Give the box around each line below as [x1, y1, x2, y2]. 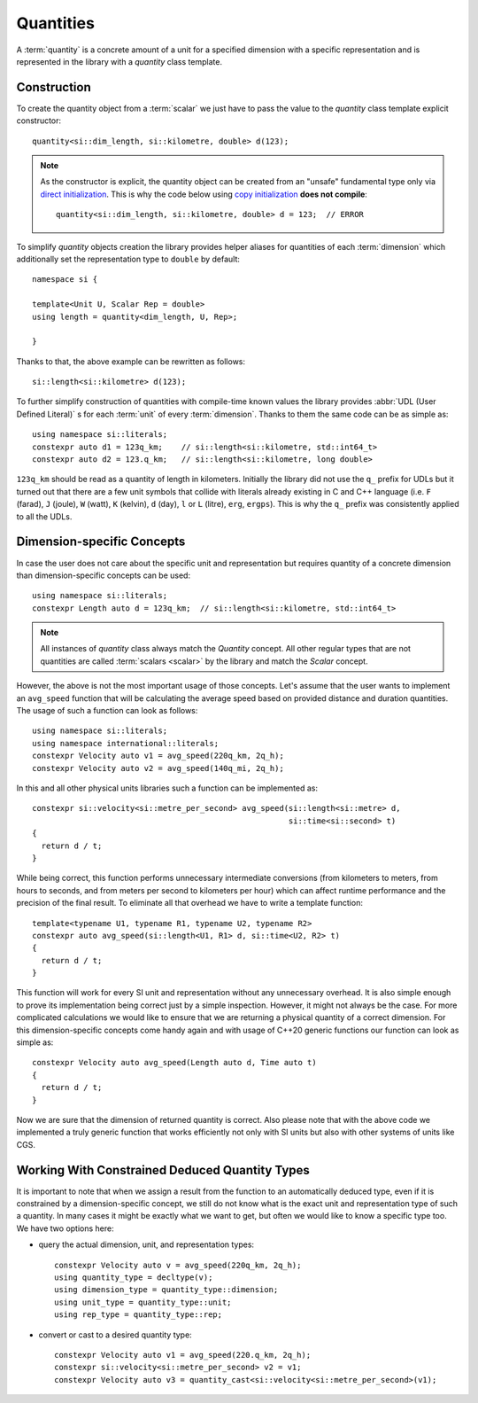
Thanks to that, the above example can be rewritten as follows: [16, 355, 246, 367]
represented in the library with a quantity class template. [16, 56, 223, 66]
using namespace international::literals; [32, 738, 220, 748]
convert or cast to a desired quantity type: [38, 1329, 192, 1340]
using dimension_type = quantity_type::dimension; [54, 1285, 279, 1295]
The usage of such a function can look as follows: [16, 705, 198, 716]
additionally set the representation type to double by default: [16, 253, 241, 264]
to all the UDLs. [16, 511, 73, 522]
